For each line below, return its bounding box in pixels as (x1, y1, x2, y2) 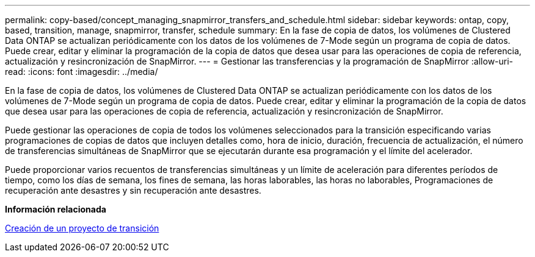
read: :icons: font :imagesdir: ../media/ (5, 66, 158, 77)
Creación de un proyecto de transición (5, 223, 159, 233)
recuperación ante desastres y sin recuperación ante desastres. (5, 185, 261, 195)
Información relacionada (5, 204, 106, 214)
